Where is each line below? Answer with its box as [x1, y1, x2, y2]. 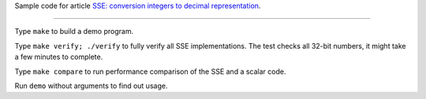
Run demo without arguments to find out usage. [14, 81, 168, 90]
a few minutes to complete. [14, 52, 103, 62]
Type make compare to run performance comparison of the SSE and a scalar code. [14, 67, 286, 76]
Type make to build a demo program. [14, 27, 134, 36]
